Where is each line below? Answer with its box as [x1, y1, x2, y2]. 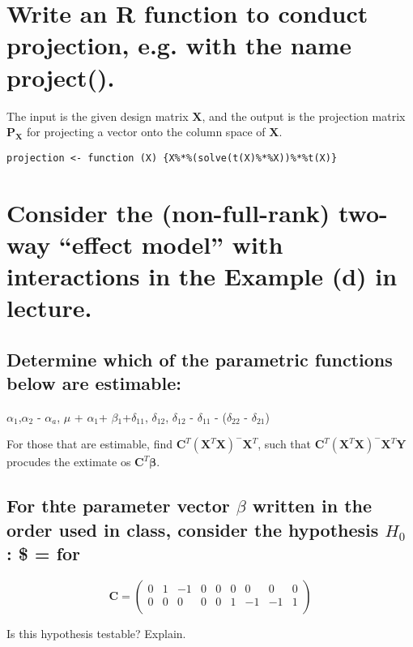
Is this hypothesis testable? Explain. [6, 625, 186, 642]
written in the [252, 493, 373, 518]
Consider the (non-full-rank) [6, 195, 330, 229]
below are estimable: [6, 371, 181, 396]
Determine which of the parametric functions [6, 346, 393, 371]
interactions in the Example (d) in [6, 259, 398, 292]
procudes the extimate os [6, 453, 131, 470]
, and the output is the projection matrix [202, 107, 406, 124]
